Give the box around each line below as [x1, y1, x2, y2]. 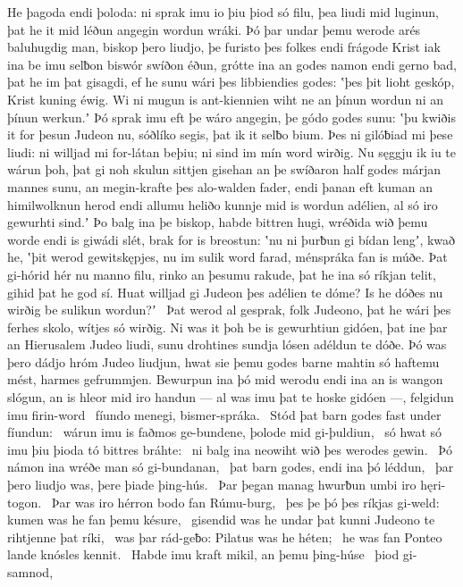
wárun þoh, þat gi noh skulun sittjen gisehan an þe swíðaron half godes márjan [7, 160, 442, 179]
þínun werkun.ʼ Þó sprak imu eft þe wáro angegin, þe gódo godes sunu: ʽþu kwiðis [7, 107, 456, 126]
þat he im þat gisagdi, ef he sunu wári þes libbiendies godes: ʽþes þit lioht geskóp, [7, 72, 455, 91]
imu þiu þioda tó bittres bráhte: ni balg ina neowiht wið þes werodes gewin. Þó [7, 440, 452, 458]
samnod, [7, 563, 54, 581]
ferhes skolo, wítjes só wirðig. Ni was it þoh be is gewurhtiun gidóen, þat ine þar [7, 317, 448, 336]
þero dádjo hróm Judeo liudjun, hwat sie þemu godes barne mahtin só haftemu [7, 352, 440, 371]
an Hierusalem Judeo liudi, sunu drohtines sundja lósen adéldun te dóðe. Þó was [7, 335, 447, 354]
